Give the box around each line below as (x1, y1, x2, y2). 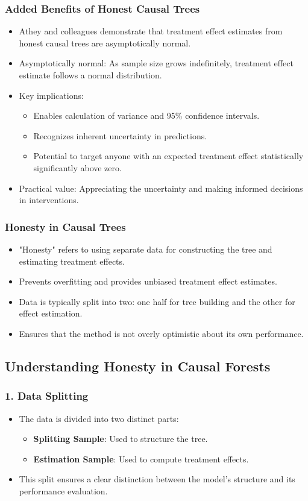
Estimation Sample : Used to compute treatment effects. (33, 452, 249, 465)
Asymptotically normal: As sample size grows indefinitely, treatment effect (19, 57, 294, 69)
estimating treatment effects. (19, 254, 125, 267)
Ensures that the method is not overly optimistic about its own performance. (19, 327, 304, 339)
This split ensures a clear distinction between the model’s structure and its (19, 473, 295, 485)
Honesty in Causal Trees (5, 219, 126, 234)
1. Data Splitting (5, 388, 89, 403)
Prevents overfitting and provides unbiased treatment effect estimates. (19, 275, 277, 288)
